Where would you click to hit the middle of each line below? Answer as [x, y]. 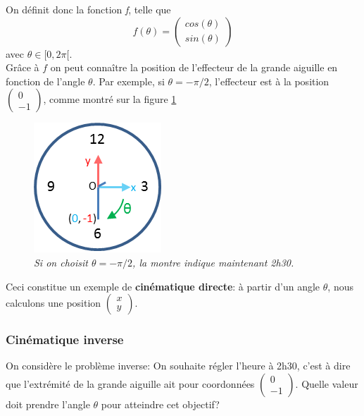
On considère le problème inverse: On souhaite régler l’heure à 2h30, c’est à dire [178, 366]
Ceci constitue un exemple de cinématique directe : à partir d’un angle [163, 286]
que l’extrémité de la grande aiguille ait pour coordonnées [130, 383]
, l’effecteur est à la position [269, 81]
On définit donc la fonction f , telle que [88, 9]
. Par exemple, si [128, 81]
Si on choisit [61, 262]
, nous [340, 286]
